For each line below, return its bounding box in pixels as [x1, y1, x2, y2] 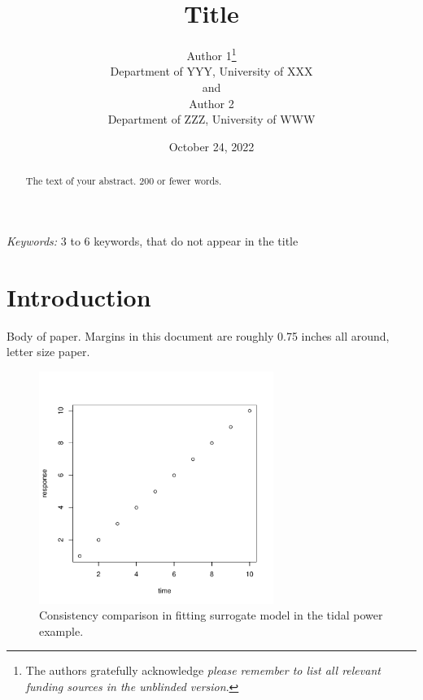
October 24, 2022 [168, 137, 255, 154]
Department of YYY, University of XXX [110, 63, 313, 80]
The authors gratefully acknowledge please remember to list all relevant [25, 662, 381, 679]
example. [39, 622, 84, 639]
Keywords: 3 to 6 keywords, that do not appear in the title [7, 232, 299, 249]
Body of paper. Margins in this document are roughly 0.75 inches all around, [7, 327, 390, 344]
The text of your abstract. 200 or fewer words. [25, 174, 222, 188]
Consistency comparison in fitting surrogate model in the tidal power [39, 607, 383, 624]
